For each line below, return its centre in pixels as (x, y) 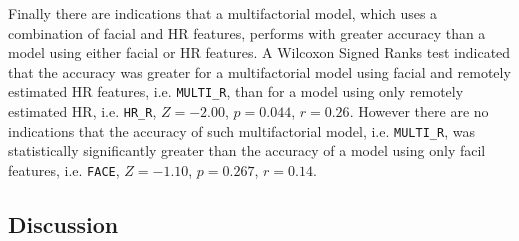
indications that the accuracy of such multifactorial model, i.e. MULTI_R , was (241, 130)
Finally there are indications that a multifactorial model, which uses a (223, 13)
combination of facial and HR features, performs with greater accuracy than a (247, 32)
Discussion (63, 223)
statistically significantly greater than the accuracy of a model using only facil (247, 150)
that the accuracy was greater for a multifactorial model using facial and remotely (259, 71)
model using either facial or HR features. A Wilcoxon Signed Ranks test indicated (259, 52)
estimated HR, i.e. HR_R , (82, 111)
